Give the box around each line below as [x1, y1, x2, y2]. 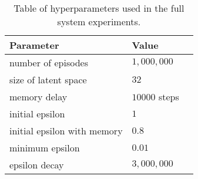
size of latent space [9, 73, 87, 86]
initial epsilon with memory [9, 124, 123, 137]
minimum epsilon [9, 141, 80, 154]
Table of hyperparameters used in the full [14, 1, 184, 15]
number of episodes [9, 56, 89, 69]
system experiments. [57, 15, 141, 28]
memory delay [9, 90, 68, 103]
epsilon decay [9, 158, 64, 171]
